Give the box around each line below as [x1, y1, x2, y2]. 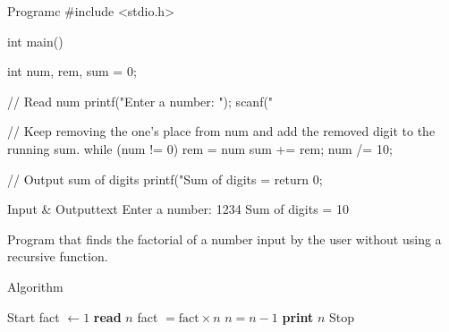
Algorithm [7, 277, 64, 295]
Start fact [7, 307, 60, 326]
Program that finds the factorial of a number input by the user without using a [7, 229, 442, 248]
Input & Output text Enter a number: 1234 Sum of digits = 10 [7, 200, 349, 218]
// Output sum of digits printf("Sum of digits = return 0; [7, 169, 323, 188]
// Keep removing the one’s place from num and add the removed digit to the [7, 122, 436, 140]
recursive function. [7, 247, 108, 266]
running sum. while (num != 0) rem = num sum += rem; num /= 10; [7, 139, 393, 157]
